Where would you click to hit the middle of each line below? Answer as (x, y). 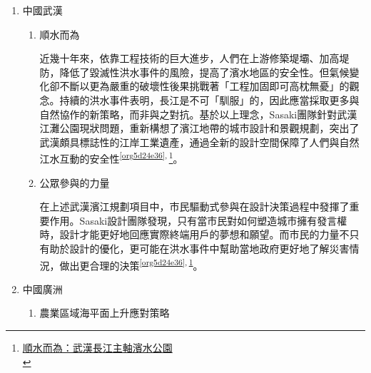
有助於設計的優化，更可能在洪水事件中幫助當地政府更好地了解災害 (194, 248)
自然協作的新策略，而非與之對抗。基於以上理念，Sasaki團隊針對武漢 (198, 114)
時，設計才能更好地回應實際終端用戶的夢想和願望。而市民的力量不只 (199, 234)
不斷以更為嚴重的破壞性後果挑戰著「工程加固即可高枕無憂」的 (204, 86)
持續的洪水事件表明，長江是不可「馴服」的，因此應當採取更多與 (209, 99)
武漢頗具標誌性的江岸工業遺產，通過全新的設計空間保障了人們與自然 (199, 142)
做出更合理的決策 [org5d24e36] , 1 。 (131, 264)
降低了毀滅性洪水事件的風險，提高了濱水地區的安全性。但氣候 (204, 72)
